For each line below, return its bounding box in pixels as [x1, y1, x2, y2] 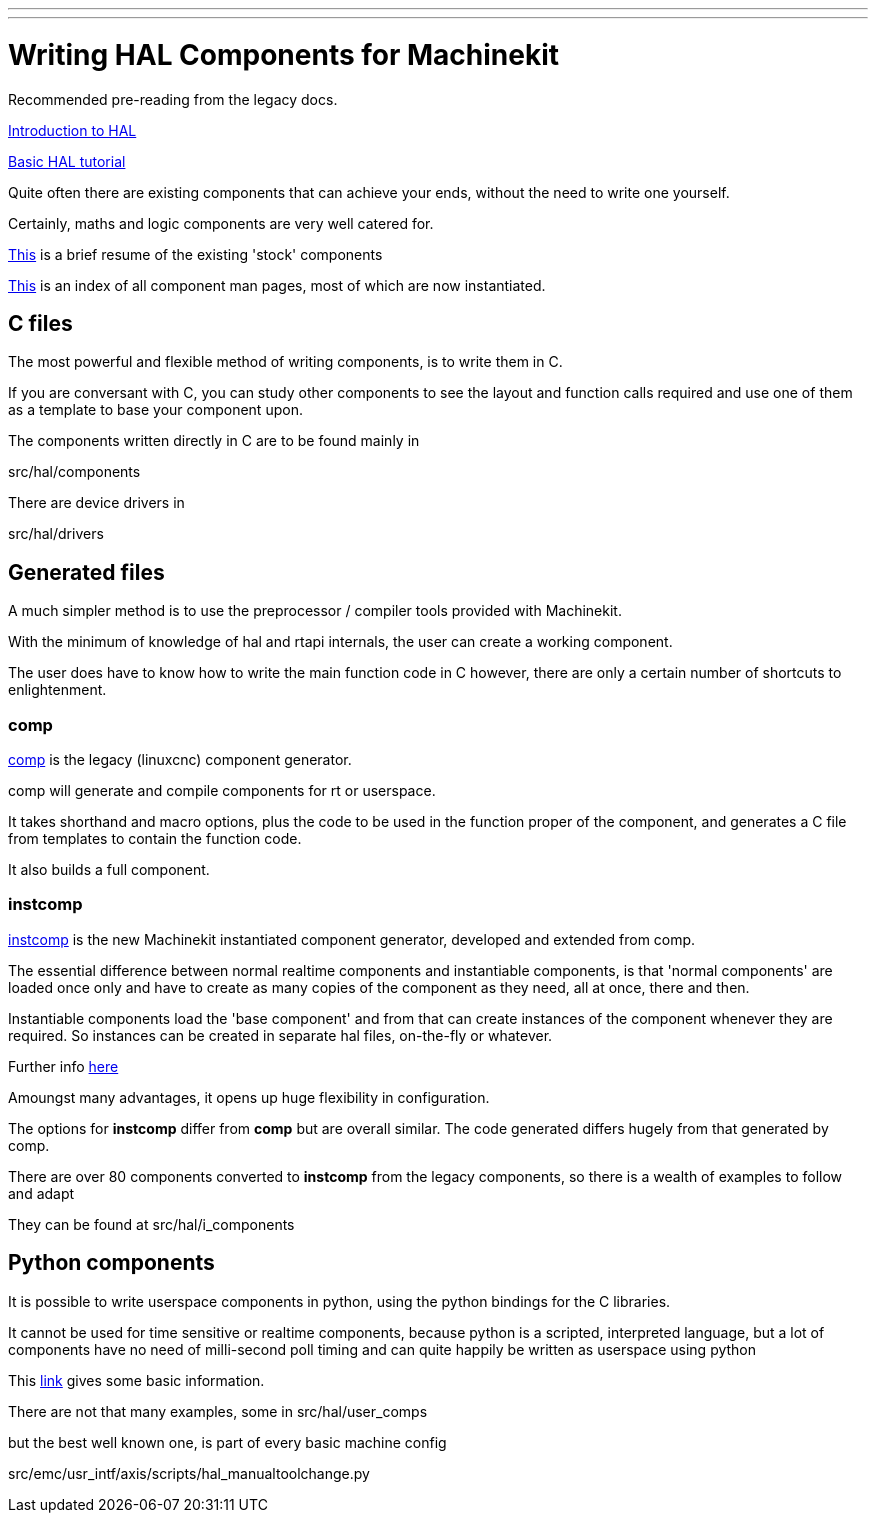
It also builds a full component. [8, 860, 210, 878]
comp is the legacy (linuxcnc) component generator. [8, 750, 352, 768]
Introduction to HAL [8, 121, 137, 139]
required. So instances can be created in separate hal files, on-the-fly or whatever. [8, 1026, 553, 1044]
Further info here [8, 1057, 119, 1075]
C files [8, 310, 73, 336]
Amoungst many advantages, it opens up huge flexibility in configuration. [8, 1088, 490, 1106]
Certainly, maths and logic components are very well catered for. [8, 214, 434, 232]
